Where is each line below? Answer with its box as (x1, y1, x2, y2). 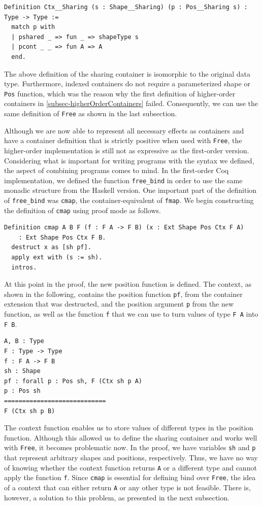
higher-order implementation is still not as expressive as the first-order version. (4, 145, 249, 155)
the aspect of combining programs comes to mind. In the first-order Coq (4, 165, 229, 176)
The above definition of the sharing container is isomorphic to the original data (4, 68, 250, 79)
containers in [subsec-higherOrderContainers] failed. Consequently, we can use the (4, 98, 258, 109)
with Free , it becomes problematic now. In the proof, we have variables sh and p (4, 442, 256, 453)
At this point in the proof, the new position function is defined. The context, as (4, 279, 252, 289)
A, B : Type (4, 338, 44, 345)
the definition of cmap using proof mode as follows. (4, 205, 161, 215)
